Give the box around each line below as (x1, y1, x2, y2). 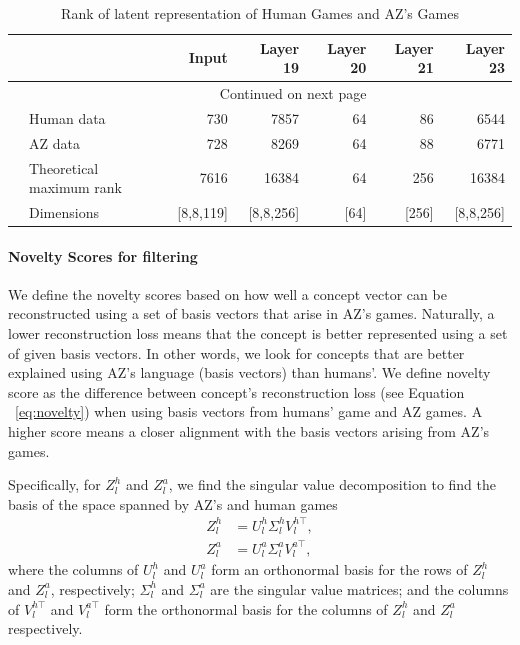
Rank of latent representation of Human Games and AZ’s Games (61, 3, 459, 23)
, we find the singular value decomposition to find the (168, 474, 496, 495)
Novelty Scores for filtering (8, 245, 198, 266)
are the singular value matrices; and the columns (210, 578, 509, 599)
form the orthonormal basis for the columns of (104, 598, 388, 619)
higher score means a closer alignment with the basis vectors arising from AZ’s (8, 421, 490, 442)
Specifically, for (8, 474, 101, 495)
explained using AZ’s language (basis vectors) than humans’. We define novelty (8, 362, 491, 383)
